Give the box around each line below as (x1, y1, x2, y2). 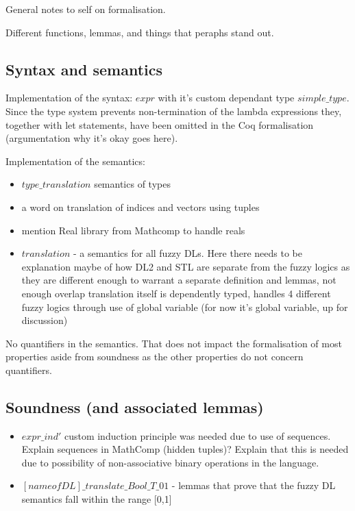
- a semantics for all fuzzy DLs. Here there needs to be (73, 246, 302, 260)
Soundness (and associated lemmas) (5, 396, 264, 417)
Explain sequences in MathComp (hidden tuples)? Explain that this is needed (21, 442, 349, 456)
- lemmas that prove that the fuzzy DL (171, 478, 336, 493)
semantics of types (94, 177, 171, 191)
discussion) (21, 313, 68, 327)
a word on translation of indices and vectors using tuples (21, 199, 260, 214)
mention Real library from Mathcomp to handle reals (21, 223, 245, 237)
